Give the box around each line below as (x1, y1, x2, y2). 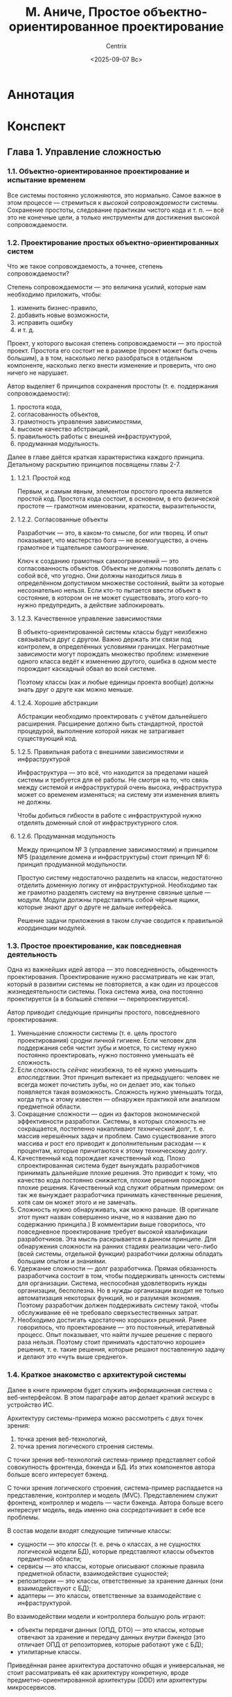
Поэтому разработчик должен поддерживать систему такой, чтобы (17, 1301, 219, 1309)
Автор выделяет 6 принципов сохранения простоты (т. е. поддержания (7, 382, 219, 390)
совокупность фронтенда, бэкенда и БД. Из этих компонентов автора (7, 1462, 215, 1471)
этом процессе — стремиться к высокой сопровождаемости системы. (7, 198, 220, 206)
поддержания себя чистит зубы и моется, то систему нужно (17, 1043, 197, 1052)
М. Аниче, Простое (25, 4, 141, 20)
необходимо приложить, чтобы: (7, 290, 102, 298)
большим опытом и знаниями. (17, 1257, 107, 1266)
